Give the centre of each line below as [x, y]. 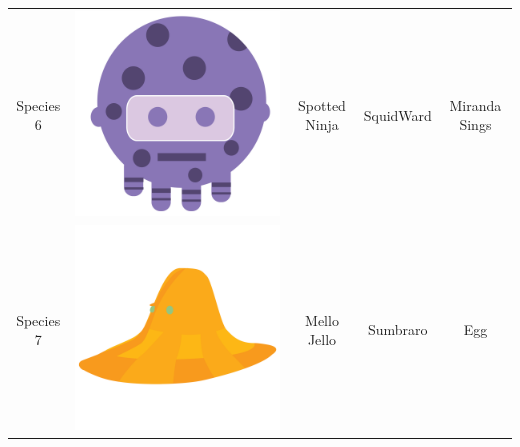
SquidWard [397, 114]
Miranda [475, 104]
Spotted [322, 104]
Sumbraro [397, 329]
